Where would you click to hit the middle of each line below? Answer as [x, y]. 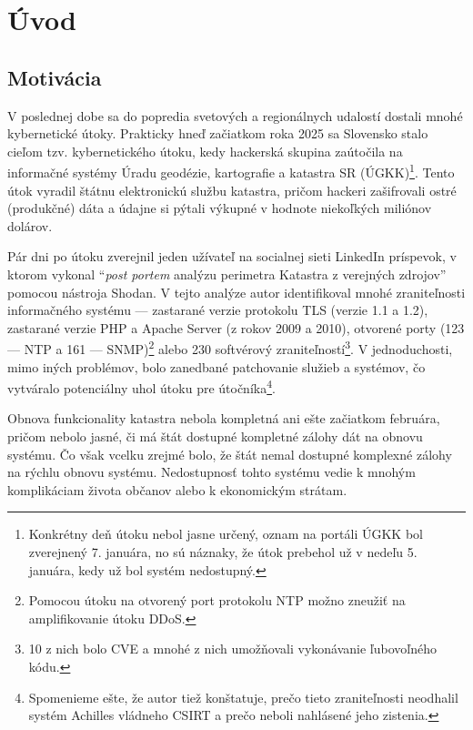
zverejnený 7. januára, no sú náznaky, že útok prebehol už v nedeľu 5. [223, 552]
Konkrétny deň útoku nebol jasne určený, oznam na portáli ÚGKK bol [226, 534]
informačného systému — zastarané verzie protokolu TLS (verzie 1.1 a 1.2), [218, 310]
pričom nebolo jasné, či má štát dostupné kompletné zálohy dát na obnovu [215, 436]
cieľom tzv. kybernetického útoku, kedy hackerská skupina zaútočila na [205, 151]
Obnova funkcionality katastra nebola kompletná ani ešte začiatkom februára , [224, 418]
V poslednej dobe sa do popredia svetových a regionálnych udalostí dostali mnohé [235, 115]
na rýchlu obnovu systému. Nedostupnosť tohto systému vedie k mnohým [211, 472]
